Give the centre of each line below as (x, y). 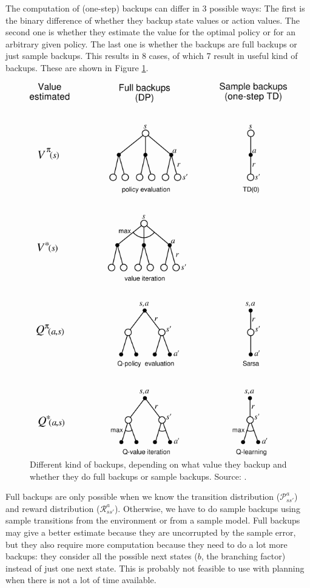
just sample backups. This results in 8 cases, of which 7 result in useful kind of (152, 56)
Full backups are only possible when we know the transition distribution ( (143, 496)
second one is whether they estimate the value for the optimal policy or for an (150, 32)
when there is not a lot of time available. (81, 580)
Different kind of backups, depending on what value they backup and (158, 464)
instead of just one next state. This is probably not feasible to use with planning (155, 568)
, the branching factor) (243, 556)
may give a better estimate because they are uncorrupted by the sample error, (151, 532)
